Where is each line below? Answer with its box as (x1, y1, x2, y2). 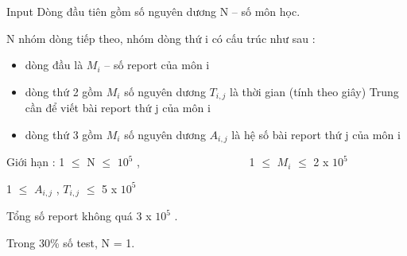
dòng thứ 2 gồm (25, 83, 103, 99)
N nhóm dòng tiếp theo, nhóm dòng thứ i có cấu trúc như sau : (6, 29, 316, 46)
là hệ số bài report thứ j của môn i (231, 126, 401, 142)
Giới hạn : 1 (6, 153, 65, 170)
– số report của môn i (104, 56, 210, 73)
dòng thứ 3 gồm (25, 126, 103, 142)
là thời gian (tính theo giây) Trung (230, 83, 399, 99)
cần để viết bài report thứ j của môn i (25, 99, 211, 116)
